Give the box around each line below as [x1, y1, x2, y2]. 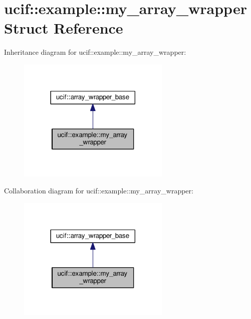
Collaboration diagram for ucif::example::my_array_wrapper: [4, 185, 193, 196]
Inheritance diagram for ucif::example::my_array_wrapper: [4, 47, 186, 57]
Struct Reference [4, 18, 123, 38]
